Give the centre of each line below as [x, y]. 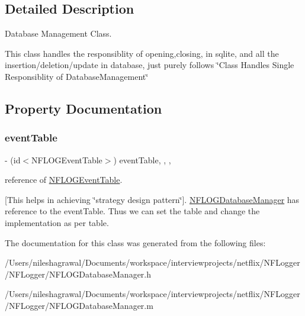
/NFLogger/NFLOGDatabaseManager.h [78, 274]
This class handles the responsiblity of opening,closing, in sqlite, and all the [142, 53]
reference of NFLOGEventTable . [64, 180]
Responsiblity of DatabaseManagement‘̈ [77, 76]
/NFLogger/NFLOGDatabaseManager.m [79, 305]
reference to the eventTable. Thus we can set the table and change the [132, 211]
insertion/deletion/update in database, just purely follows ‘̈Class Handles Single [150, 65]
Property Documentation [84, 108]
